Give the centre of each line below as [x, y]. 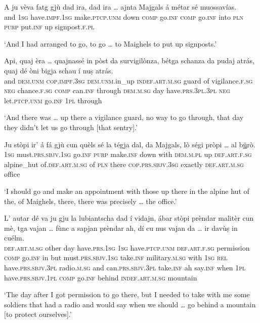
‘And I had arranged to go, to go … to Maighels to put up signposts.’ [111, 43]
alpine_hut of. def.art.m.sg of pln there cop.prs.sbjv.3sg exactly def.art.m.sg [124, 164]
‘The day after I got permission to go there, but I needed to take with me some [127, 294]
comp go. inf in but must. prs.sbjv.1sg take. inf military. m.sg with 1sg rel [116, 257]
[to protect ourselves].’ [38, 314]
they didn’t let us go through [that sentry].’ [71, 127]
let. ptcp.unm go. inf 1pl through [53, 100]
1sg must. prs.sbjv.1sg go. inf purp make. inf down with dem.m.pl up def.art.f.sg [128, 154]
